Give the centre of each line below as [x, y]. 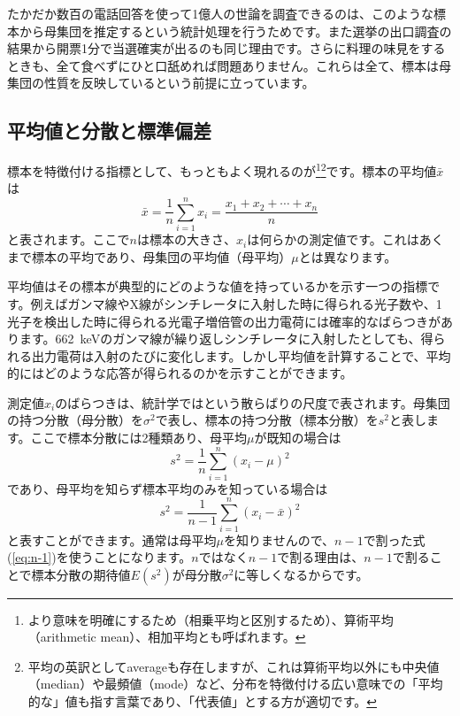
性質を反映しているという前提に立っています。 [179, 83]
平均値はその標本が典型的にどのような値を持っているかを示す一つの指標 [218, 286]
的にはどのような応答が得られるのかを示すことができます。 [180, 373]
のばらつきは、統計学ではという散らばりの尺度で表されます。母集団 [253, 402]
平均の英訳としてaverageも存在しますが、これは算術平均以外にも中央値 [234, 666]
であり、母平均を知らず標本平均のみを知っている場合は [168, 488]
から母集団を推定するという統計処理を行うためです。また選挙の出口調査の [235, 31]
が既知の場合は [298, 438]
